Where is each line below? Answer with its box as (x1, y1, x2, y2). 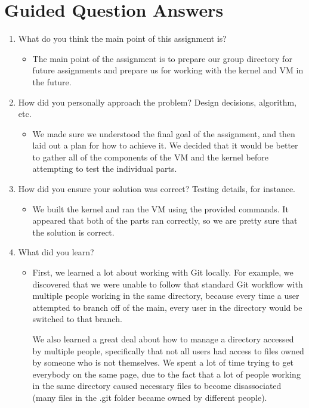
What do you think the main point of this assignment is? (18, 32, 227, 45)
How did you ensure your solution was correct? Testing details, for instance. (18, 183, 295, 195)
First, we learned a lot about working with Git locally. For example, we (32, 266, 293, 279)
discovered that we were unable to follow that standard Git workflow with (32, 277, 303, 290)
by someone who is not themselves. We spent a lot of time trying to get (32, 356, 294, 369)
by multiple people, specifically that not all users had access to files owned (32, 344, 304, 357)
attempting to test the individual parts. (32, 162, 177, 175)
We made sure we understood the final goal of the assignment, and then (32, 127, 295, 140)
